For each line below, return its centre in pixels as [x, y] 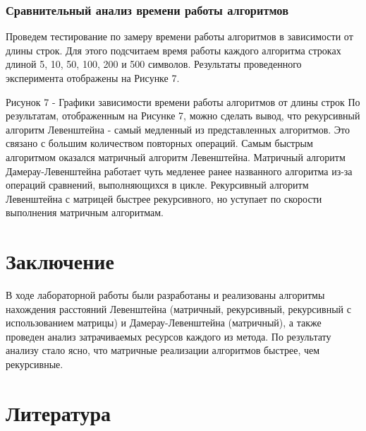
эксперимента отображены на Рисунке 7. [93, 78]
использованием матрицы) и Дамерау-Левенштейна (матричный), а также [164, 323]
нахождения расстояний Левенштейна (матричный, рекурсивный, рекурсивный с [178, 308]
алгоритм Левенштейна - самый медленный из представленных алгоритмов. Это [178, 129]
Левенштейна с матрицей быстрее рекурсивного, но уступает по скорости [164, 198]
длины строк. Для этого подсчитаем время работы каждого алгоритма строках [173, 50]
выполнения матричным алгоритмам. [85, 212]
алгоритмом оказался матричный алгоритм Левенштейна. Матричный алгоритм [176, 157]
